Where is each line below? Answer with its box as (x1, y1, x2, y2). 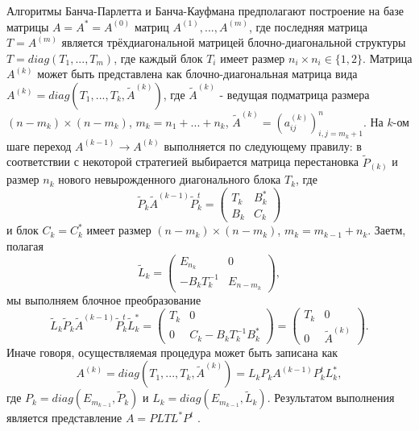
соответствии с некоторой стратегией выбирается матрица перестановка (6, 153, 359, 170)
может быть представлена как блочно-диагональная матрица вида (37, 65, 358, 82)
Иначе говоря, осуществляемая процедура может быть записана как (6, 343, 338, 360)
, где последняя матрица (249, 18, 367, 35)
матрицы (6, 18, 49, 35)
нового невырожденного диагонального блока (58, 171, 281, 188)
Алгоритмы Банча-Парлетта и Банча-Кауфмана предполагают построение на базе (6, 2, 404, 19)
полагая (6, 237, 44, 254)
